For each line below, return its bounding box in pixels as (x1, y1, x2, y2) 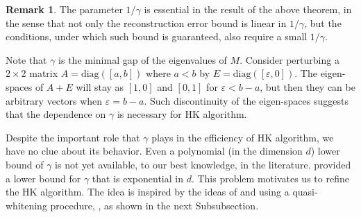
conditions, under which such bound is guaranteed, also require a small (6, 29, 308, 44)
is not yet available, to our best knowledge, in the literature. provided (55, 157, 351, 171)
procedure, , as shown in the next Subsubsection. (50, 198, 259, 212)
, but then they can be (260, 79, 355, 94)
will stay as (76, 79, 124, 94)
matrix (29, 66, 58, 80)
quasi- (292, 184, 318, 199)
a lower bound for (6, 171, 81, 185)
